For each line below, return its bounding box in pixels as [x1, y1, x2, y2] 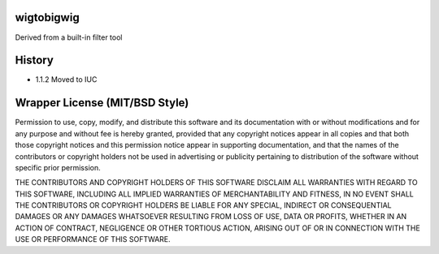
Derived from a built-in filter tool [15, 32, 123, 42]
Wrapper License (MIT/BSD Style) [15, 96, 189, 110]
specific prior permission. [15, 162, 101, 172]
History [15, 54, 54, 67]
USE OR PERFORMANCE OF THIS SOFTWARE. [15, 235, 171, 244]
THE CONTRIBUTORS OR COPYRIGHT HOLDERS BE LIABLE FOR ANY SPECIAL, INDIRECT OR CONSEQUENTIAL [15, 200, 392, 210]
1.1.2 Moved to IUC [35, 75, 98, 84]
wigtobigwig [15, 11, 80, 24]
